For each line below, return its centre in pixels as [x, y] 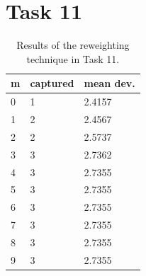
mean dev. [109, 83]
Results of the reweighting [73, 45]
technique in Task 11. [73, 58]
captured [52, 83]
